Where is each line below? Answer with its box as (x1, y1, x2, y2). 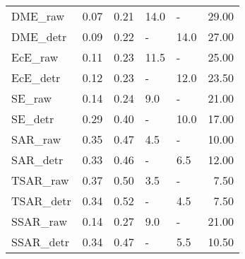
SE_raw (11, 90, 52, 106)
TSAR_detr (11, 192, 71, 209)
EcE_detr (11, 69, 61, 86)
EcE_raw (11, 49, 59, 65)
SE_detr (11, 110, 54, 127)
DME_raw (11, 8, 65, 24)
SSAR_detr (11, 234, 70, 250)
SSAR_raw (11, 213, 67, 229)
